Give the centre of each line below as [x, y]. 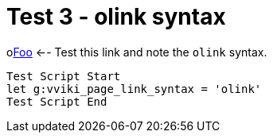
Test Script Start [64, 76]
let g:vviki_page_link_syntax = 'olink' [134, 89]
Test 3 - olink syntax [116, 17]
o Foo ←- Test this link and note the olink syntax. [137, 52]
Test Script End [57, 101]
